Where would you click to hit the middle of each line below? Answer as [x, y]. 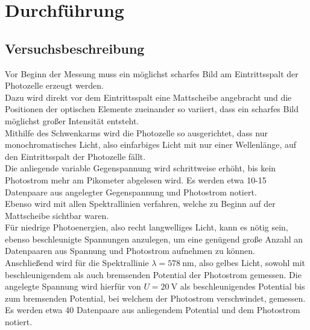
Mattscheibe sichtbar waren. [57, 215]
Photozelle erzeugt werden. [54, 85]
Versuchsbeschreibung [75, 48]
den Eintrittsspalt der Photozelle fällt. [75, 156]
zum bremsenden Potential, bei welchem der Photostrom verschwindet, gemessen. [155, 298]
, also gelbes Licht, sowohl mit [250, 263]
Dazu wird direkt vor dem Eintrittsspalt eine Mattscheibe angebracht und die [148, 97]
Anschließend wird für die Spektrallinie [77, 263]
